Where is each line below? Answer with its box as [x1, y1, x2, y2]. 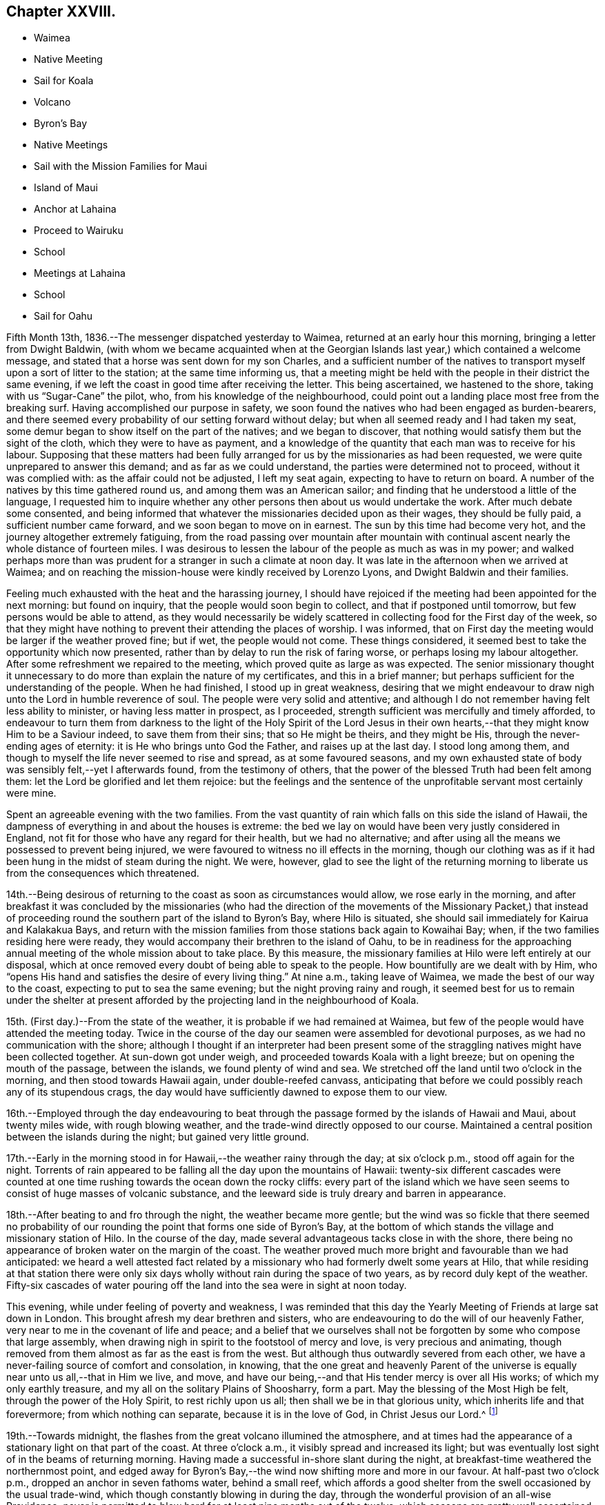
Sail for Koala [34, 75, 94, 87]
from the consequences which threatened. [6, 867, 199, 880]
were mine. [6, 787, 57, 799]
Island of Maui [34, 182, 98, 194]
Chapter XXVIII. [6, 3, 116, 20]
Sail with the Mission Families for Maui [34, 160, 208, 173]
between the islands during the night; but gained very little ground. [6, 1131, 309, 1143]
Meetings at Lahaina [34, 267, 126, 280]
